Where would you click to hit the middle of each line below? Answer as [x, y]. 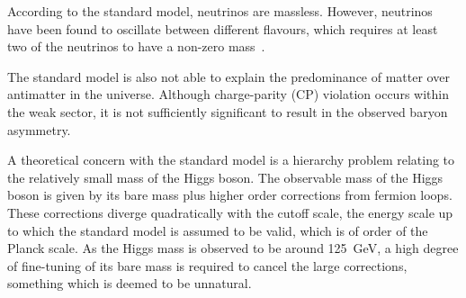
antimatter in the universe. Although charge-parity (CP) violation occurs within [228, 94]
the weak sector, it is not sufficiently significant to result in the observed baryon [228, 111]
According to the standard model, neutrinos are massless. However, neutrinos [220, 11]
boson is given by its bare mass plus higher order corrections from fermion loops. [230, 195]
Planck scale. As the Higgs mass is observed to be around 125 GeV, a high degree [233, 248]
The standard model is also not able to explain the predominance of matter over [229, 76]
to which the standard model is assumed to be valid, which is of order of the [218, 230]
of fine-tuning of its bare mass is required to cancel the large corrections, [207, 265]
